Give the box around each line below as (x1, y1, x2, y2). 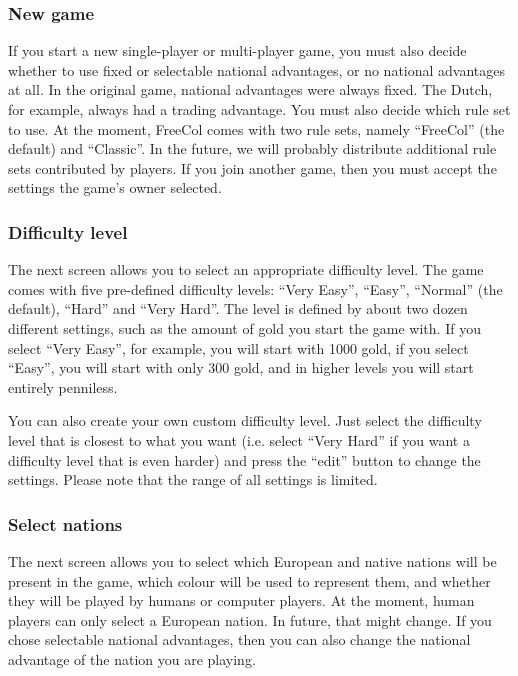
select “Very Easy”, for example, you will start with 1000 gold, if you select (8, 337, 469, 358)
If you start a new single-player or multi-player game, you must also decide (8, 40, 467, 61)
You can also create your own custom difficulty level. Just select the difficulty (8, 410, 482, 431)
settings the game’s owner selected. (8, 177, 222, 198)
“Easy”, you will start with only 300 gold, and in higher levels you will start (8, 357, 474, 378)
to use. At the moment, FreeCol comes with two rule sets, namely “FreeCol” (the (8, 118, 505, 139)
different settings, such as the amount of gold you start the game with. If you (8, 317, 481, 338)
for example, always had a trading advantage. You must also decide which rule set (8, 99, 511, 119)
